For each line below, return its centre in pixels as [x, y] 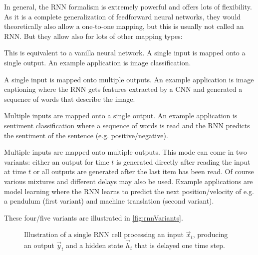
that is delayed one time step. [180, 245]
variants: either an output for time [57, 161]
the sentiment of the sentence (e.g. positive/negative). [86, 135]
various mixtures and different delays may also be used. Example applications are [129, 181]
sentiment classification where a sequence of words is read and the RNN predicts [127, 125]
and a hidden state [95, 245]
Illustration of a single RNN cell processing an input [104, 234]
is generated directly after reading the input [183, 161]
